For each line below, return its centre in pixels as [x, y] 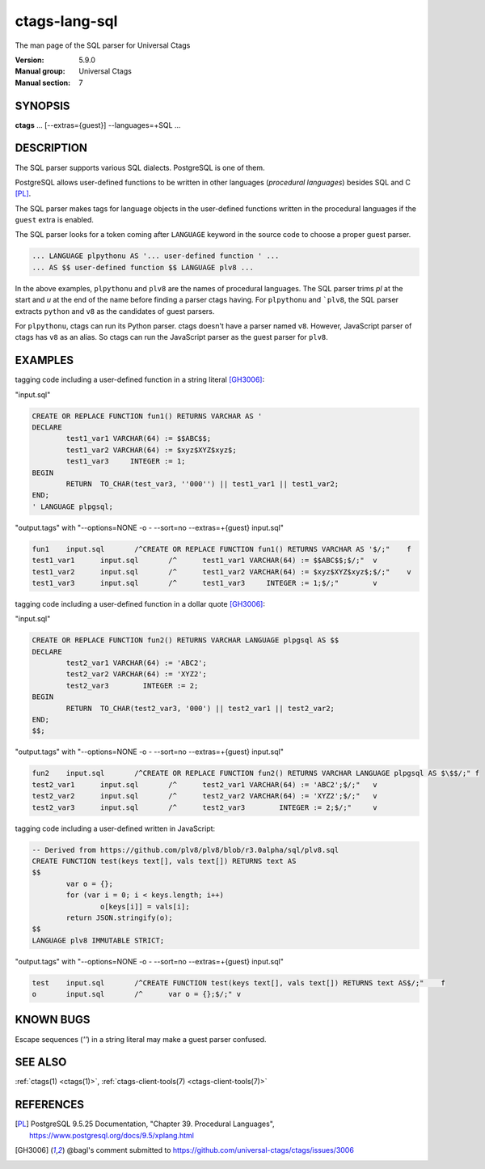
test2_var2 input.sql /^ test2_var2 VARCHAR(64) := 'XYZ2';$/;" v [205, 796]
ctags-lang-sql [66, 21]
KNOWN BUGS [53, 1020]
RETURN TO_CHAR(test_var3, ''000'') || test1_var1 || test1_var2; [202, 484]
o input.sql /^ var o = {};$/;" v [137, 994]
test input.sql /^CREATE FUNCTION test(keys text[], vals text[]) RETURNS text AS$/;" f [239, 983]
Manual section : [43, 83]
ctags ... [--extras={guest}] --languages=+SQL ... [98, 125]
